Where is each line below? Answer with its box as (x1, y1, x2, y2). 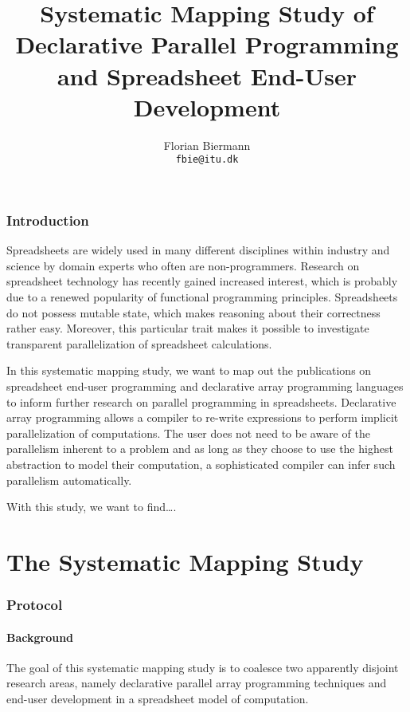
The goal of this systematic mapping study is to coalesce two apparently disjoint (6, 659, 399, 675)
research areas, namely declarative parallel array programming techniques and (6, 675, 387, 691)
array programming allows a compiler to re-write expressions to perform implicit (6, 409, 399, 426)
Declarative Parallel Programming (15, 28, 399, 61)
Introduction (6, 210, 89, 230)
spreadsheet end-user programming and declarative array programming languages (6, 377, 404, 394)
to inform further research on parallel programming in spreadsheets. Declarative (6, 393, 396, 410)
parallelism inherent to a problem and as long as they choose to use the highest (6, 440, 393, 457)
